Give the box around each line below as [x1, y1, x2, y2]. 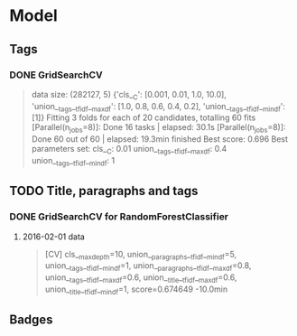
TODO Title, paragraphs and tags [9, 183, 199, 199]
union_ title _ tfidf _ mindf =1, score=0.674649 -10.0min [44, 284, 228, 296]
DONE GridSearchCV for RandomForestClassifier [9, 210, 228, 223]
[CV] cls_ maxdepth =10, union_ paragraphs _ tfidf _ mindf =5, [44, 248, 237, 262]
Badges [9, 313, 53, 328]
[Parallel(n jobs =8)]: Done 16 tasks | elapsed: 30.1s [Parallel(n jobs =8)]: [31, 122, 286, 135]
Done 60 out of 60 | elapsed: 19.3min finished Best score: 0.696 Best [31, 134, 289, 145]
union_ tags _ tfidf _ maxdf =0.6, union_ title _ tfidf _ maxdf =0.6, [44, 272, 237, 285]
